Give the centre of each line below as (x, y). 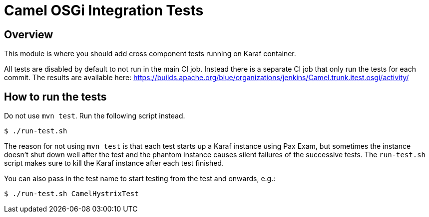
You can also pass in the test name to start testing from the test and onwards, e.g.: (140, 179)
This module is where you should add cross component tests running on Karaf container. (150, 54)
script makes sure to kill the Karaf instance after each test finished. (114, 163)
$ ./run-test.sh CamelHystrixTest (71, 194)
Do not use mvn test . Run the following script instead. (95, 116)
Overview (29, 34)
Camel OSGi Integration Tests (104, 10)
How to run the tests (55, 97)
